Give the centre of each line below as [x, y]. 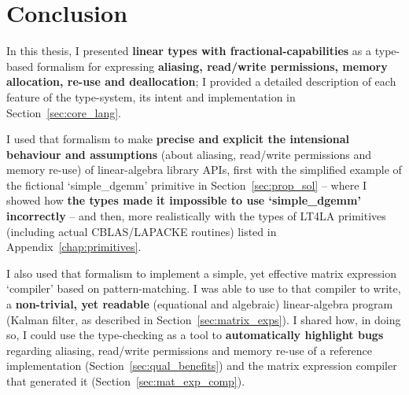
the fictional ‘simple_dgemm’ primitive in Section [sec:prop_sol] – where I [187, 185]
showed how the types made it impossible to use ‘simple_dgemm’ [184, 200]
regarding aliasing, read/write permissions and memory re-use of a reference [190, 350]
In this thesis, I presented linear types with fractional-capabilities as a [189, 51]
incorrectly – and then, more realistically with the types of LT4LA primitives [196, 216]
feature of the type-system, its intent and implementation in [151, 96]
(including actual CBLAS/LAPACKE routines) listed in [142, 231]
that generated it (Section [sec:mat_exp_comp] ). [126, 381]
